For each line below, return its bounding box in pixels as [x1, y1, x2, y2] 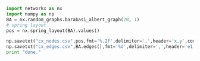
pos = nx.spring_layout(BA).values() [6, 27, 100, 34]
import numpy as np [6, 11, 55, 17]
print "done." [6, 49, 42, 56]
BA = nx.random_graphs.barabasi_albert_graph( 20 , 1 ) [6, 17, 140, 23]
